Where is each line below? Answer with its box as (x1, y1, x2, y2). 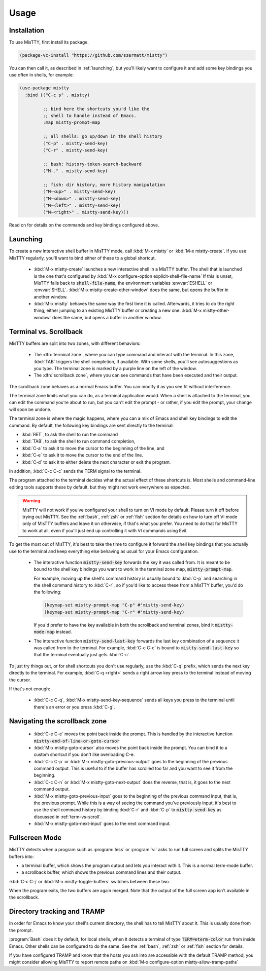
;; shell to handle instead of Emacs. (42, 112, 136, 118)
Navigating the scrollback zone (9, 717, 107, 725)
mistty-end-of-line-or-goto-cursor (33, 738, 120, 744)
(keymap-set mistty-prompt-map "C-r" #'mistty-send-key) (44, 609, 185, 615)
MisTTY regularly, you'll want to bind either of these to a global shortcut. (9, 255, 156, 261)
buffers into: (9, 854, 34, 859)
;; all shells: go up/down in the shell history (42, 134, 163, 139)
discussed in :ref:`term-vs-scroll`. (33, 814, 102, 820)
